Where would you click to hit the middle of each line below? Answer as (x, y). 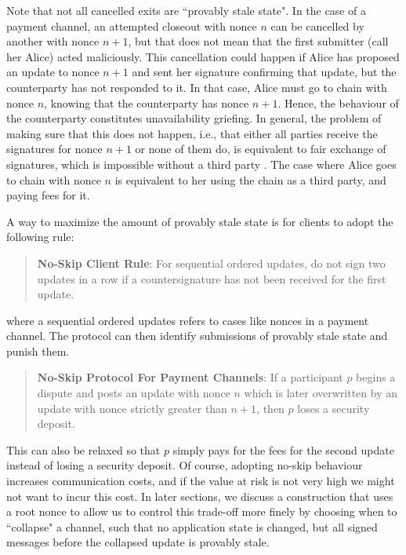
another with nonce (53, 41)
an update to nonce (53, 72)
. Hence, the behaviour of (338, 102)
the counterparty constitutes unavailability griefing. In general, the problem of (194, 118)
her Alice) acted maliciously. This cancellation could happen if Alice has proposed (203, 56)
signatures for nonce (54, 149)
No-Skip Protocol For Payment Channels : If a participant (190, 377)
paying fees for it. (48, 195)
